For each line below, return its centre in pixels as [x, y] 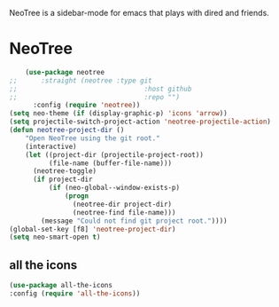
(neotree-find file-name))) [124, 212]
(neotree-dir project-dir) [122, 204]
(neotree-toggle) [65, 171]
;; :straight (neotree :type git [81, 80]
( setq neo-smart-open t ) [55, 237]
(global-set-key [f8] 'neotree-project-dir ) [93, 229]
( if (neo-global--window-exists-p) [114, 188]
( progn [77, 196]
